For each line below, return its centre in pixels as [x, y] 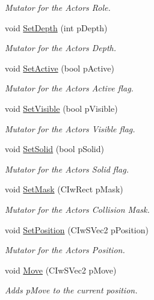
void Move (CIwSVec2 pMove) [61, 270]
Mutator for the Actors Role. [58, 7]
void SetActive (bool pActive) [60, 68]
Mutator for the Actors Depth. [61, 48]
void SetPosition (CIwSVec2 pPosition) [77, 229]
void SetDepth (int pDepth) [56, 27]
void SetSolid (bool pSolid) [54, 149]
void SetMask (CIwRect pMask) [64, 189]
